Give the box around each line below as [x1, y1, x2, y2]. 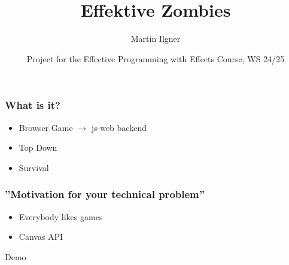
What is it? [5, 98, 60, 112]
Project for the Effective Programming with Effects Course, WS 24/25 [26, 52, 285, 65]
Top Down [19, 141, 57, 154]
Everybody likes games [19, 210, 103, 223]
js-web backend [91, 121, 147, 133]
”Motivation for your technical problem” [5, 187, 205, 202]
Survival [19, 161, 49, 173]
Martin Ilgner [130, 32, 181, 45]
